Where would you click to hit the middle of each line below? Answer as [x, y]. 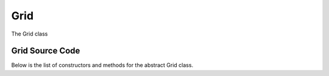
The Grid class [30, 34]
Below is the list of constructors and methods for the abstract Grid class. [102, 65]
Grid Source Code [46, 51]
